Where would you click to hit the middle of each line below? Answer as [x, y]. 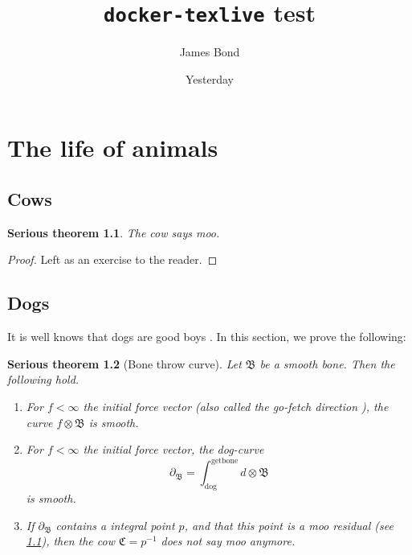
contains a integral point [115, 525]
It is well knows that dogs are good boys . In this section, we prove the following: [207, 337]
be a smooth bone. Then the [327, 363]
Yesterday [209, 78]
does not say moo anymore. [228, 541]
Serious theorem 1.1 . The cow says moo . [114, 232]
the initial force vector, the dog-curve [173, 449]
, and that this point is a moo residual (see [289, 525]
